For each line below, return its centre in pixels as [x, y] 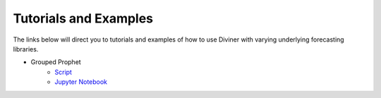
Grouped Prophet [56, 62]
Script [63, 72]
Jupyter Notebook [81, 82]
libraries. [26, 49]
